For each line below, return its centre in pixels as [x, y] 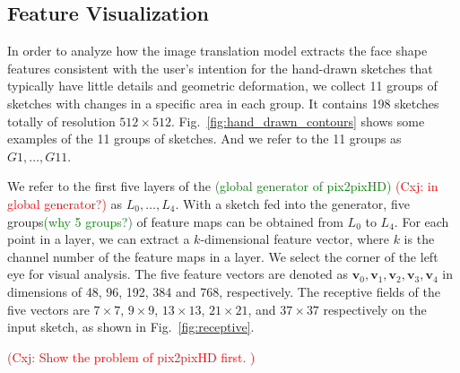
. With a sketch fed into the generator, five [292, 203]
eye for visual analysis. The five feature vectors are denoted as [178, 274]
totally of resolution [61, 121]
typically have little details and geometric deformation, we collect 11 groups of [222, 86]
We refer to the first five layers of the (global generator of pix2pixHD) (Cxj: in [223, 186]
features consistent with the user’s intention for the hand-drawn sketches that [220, 68]
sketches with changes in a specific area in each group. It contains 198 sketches [223, 103]
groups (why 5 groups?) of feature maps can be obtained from [175, 221]
